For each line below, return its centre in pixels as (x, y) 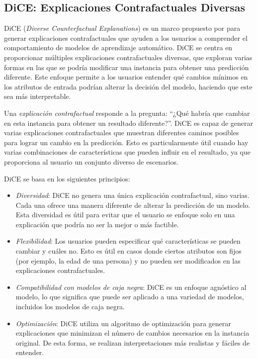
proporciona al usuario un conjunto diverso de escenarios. (91, 161)
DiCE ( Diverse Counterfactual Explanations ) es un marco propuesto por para (122, 28)
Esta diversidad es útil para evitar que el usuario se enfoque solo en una (125, 215)
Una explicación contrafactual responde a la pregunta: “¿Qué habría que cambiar (127, 113)
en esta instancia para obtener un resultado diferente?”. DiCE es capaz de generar (129, 123)
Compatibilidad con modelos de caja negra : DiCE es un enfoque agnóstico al (131, 287)
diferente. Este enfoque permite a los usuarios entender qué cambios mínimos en (126, 77)
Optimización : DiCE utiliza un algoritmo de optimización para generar (123, 323)
